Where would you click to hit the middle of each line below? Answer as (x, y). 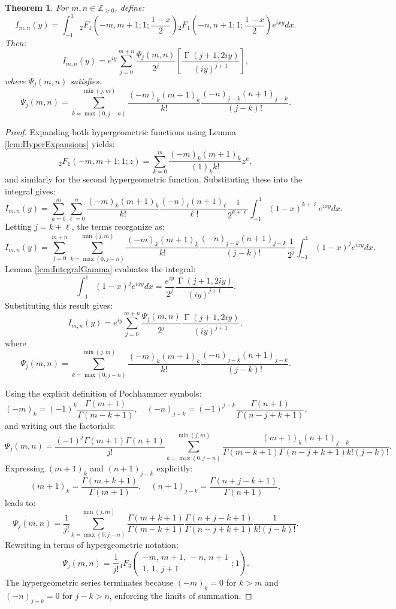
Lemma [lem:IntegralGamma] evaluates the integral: (100, 268)
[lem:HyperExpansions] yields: (60, 143)
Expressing (25, 468)
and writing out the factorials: (60, 426)
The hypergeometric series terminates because (89, 582)
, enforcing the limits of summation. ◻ (181, 595)
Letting (18, 226)
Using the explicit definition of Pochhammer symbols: (103, 393)
